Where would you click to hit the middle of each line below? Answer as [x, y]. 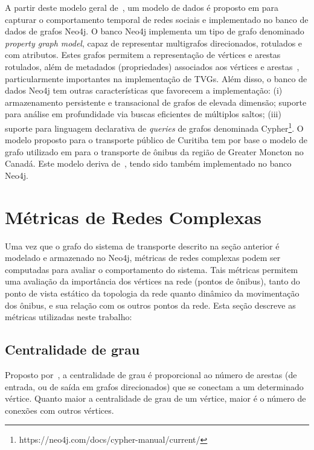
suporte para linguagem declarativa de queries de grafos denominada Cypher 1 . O [154, 127]
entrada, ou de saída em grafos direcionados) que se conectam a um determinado [154, 386]
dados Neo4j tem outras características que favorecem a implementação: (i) [144, 90]
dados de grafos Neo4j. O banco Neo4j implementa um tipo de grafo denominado [155, 31]
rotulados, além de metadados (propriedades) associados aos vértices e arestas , [152, 66]
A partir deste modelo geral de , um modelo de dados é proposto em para [142, 7]
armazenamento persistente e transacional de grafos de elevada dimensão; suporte [156, 102]
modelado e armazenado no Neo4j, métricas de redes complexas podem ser [143, 258]
